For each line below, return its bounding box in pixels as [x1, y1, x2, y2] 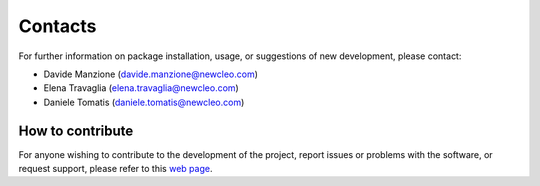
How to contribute [18, 122, 134, 139]
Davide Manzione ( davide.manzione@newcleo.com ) [43, 68, 259, 80]
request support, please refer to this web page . [18, 163, 213, 175]
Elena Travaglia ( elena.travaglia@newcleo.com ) [43, 82, 239, 94]
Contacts [18, 15, 97, 37]
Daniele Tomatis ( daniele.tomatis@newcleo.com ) [43, 96, 245, 108]
